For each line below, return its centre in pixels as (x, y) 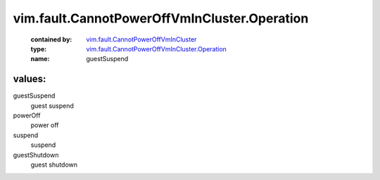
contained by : (51, 39)
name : (40, 59)
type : (39, 49)
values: (30, 79)
